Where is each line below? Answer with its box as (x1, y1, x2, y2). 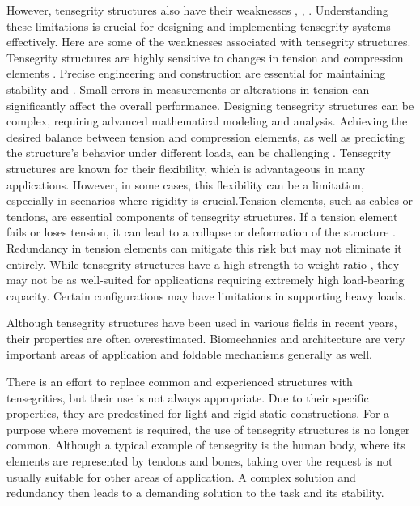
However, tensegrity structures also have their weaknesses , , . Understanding (6, 2, 388, 18)
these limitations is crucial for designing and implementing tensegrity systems (6, 17, 391, 34)
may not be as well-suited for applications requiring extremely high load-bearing (6, 271, 405, 288)
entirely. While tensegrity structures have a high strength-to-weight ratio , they (6, 255, 400, 272)
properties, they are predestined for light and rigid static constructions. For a (6, 405, 390, 422)
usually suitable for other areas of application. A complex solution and (6, 468, 356, 485)
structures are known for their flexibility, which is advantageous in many (6, 159, 366, 176)
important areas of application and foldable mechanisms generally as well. (6, 346, 372, 363)
